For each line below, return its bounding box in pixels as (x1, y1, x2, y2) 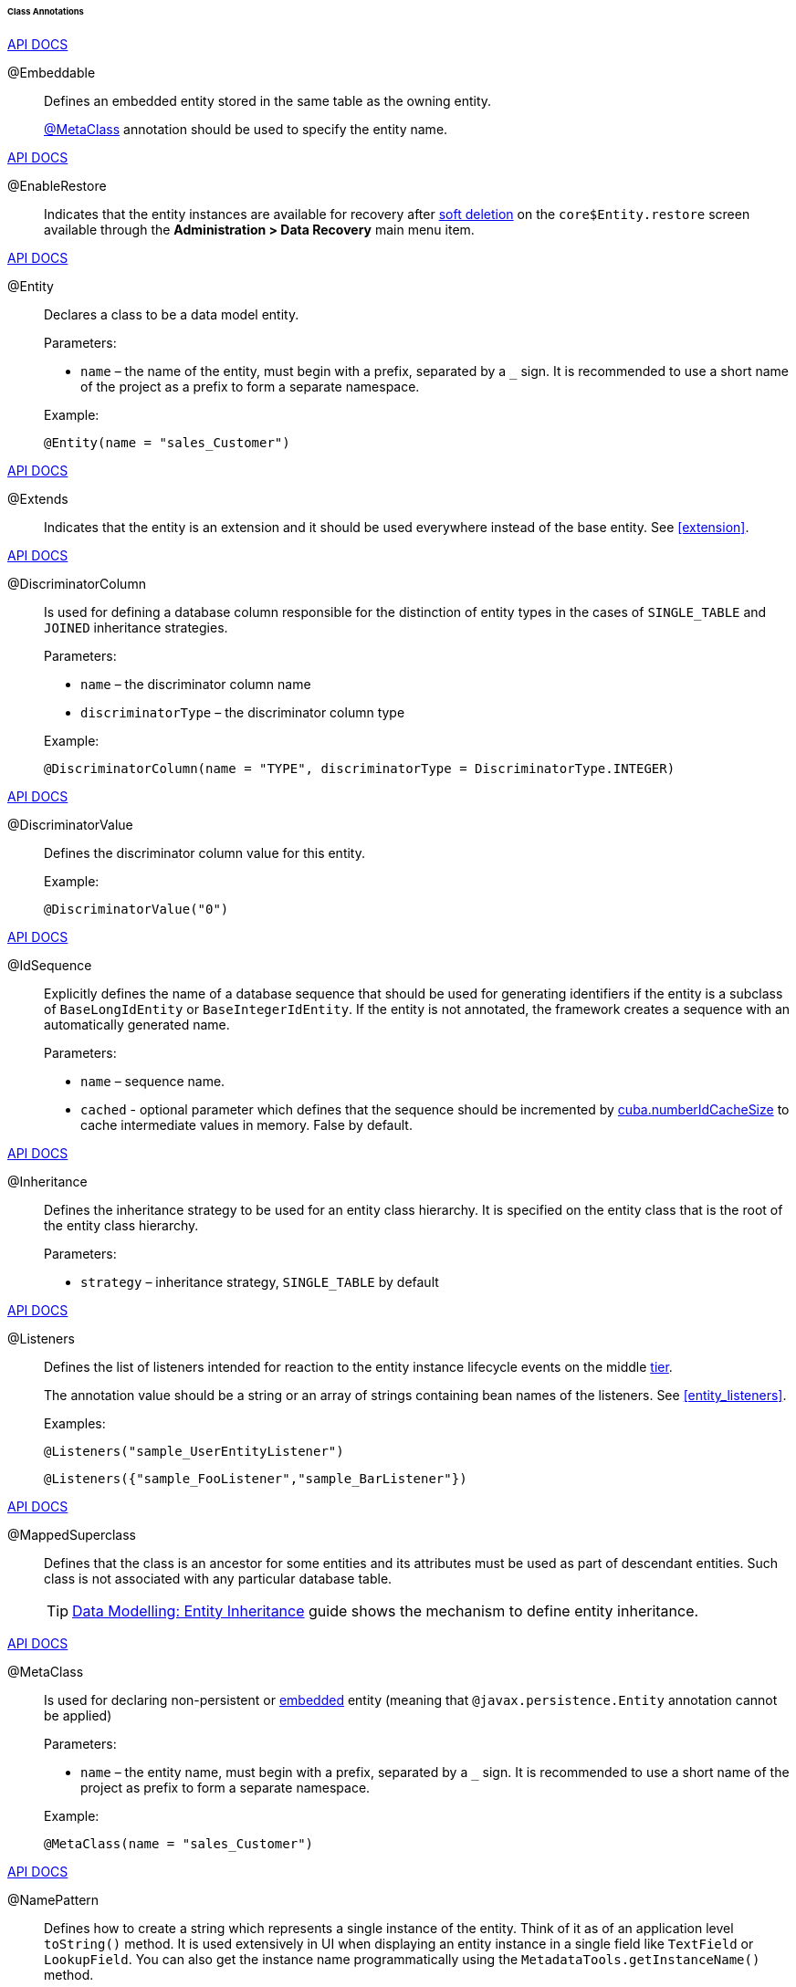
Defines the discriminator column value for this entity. (44, 844, 365, 861)
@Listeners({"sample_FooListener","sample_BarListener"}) (44, 1470, 467, 1486)
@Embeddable (7, 64, 96, 80)
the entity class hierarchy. (44, 1217, 199, 1233)
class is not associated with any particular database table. (44, 1570, 393, 1586)
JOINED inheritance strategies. (44, 619, 228, 635)
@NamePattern (7, 1891, 99, 1908)
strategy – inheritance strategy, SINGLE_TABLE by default (80, 1273, 439, 1290)
